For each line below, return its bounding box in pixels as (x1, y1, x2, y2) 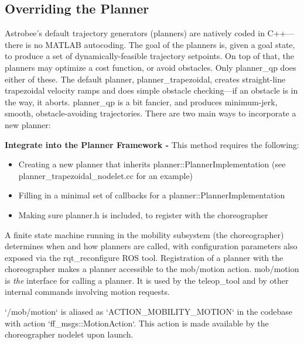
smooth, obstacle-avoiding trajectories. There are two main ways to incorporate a (5, 107, 296, 119)
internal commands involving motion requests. (5, 285, 170, 298)
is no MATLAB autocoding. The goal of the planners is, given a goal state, (25, 38, 295, 50)
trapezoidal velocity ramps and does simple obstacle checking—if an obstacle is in (5, 84, 298, 97)
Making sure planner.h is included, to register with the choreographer (18, 208, 268, 221)
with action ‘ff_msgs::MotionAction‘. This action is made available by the (5, 317, 269, 329)
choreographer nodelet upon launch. (5, 328, 134, 340)
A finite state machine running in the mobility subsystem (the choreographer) (5, 228, 284, 240)
